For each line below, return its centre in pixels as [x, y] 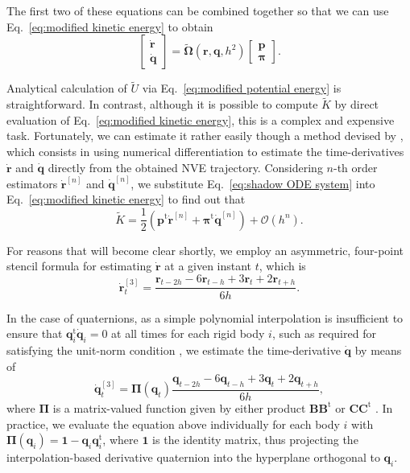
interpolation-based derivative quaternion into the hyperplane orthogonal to [193, 457]
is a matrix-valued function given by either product [179, 407]
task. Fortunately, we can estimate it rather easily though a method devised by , [205, 136]
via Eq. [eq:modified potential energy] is [242, 88]
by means [378, 350]
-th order [355, 167]
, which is [282, 266]
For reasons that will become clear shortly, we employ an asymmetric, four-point [205, 250]
